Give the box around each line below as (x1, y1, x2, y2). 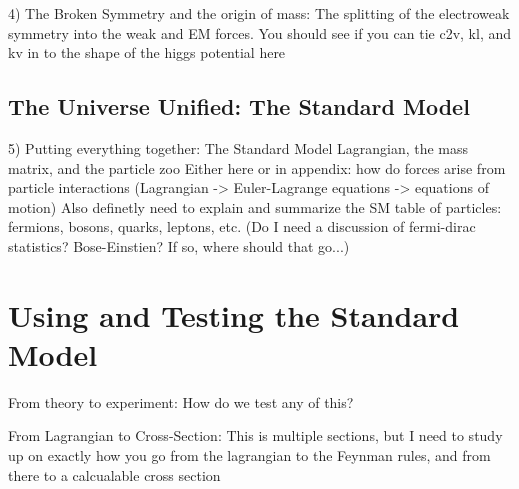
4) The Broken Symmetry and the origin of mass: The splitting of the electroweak (8, 3, 510, 23)
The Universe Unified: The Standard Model (8, 91, 470, 122)
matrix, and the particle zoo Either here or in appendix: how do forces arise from (8, 157, 506, 178)
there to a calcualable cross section (8, 464, 221, 485)
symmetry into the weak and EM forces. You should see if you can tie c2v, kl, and (8, 22, 512, 43)
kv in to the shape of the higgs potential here (8, 42, 286, 63)
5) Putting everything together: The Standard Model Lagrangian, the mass (8, 137, 469, 158)
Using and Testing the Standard (8, 294, 460, 335)
